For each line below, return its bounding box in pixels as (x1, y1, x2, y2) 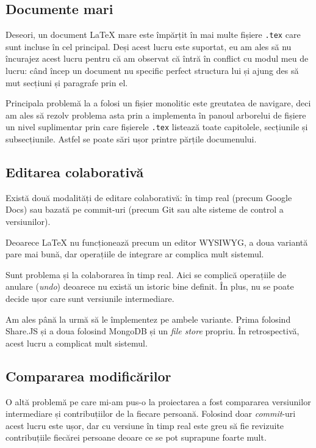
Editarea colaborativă (5, 163, 144, 182)
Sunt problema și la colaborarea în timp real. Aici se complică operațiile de (5, 268, 287, 281)
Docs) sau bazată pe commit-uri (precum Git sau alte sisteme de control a (5, 203, 284, 216)
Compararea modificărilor (5, 366, 171, 385)
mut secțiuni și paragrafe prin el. (5, 76, 128, 89)
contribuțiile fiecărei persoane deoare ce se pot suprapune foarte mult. (5, 431, 267, 444)
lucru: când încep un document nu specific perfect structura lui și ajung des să (5, 64, 299, 77)
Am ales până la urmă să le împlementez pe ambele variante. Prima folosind (5, 312, 291, 325)
